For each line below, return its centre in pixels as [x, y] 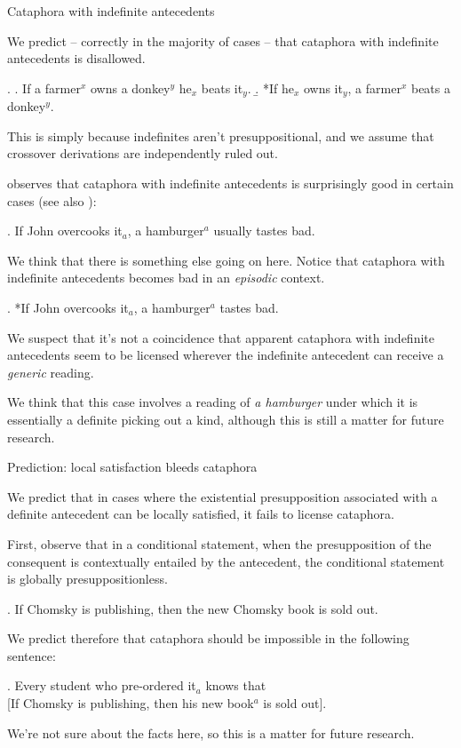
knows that [236, 685]
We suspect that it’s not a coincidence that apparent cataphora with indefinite [221, 337]
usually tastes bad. [264, 231]
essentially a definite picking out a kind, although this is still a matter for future [226, 419]
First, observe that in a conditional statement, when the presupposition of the [219, 543]
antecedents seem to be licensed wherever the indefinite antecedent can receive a [226, 355]
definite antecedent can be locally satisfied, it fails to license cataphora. [201, 514]
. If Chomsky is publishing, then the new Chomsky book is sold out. [193, 608]
